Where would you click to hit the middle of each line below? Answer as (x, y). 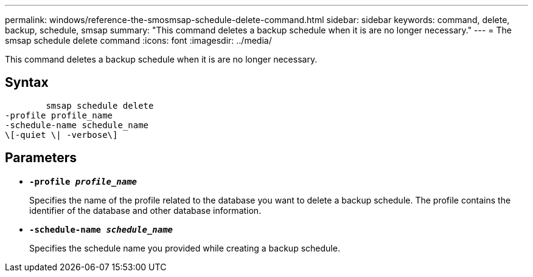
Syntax (27, 83)
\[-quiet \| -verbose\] (61, 135)
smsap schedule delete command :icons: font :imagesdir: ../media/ (138, 40)
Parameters (41, 158)
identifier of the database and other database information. (145, 210)
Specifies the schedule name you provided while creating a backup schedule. (185, 248)
